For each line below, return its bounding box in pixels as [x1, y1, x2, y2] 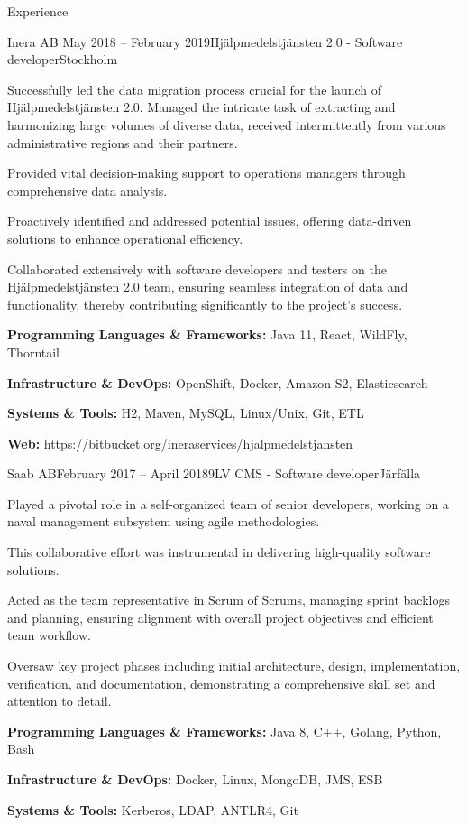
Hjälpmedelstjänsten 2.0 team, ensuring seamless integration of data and [7, 277, 408, 296]
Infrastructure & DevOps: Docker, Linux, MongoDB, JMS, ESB [7, 770, 383, 788]
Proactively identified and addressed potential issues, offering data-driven [7, 211, 412, 230]
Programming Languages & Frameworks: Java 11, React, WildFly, [7, 325, 407, 344]
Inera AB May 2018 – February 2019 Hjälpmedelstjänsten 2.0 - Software [7, 32, 403, 51]
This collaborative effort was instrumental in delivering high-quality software [7, 542, 431, 561]
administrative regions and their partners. [7, 133, 238, 152]
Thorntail [7, 342, 60, 361]
